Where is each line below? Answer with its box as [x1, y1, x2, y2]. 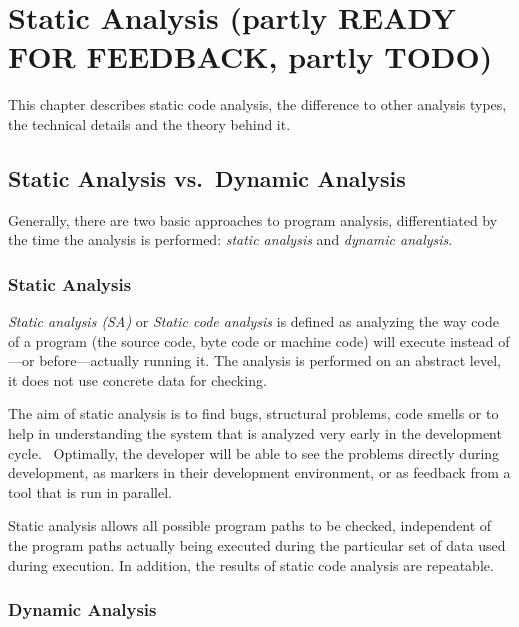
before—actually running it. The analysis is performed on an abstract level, [39, 350, 501, 371]
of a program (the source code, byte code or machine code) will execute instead [8, 330, 494, 351]
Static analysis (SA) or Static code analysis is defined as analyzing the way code [8, 311, 499, 332]
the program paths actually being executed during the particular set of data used [8, 535, 506, 556]
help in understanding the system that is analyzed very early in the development [8, 423, 502, 444]
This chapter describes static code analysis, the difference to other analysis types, [8, 94, 507, 115]
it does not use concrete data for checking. [8, 369, 267, 390]
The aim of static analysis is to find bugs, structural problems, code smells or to [8, 403, 499, 424]
